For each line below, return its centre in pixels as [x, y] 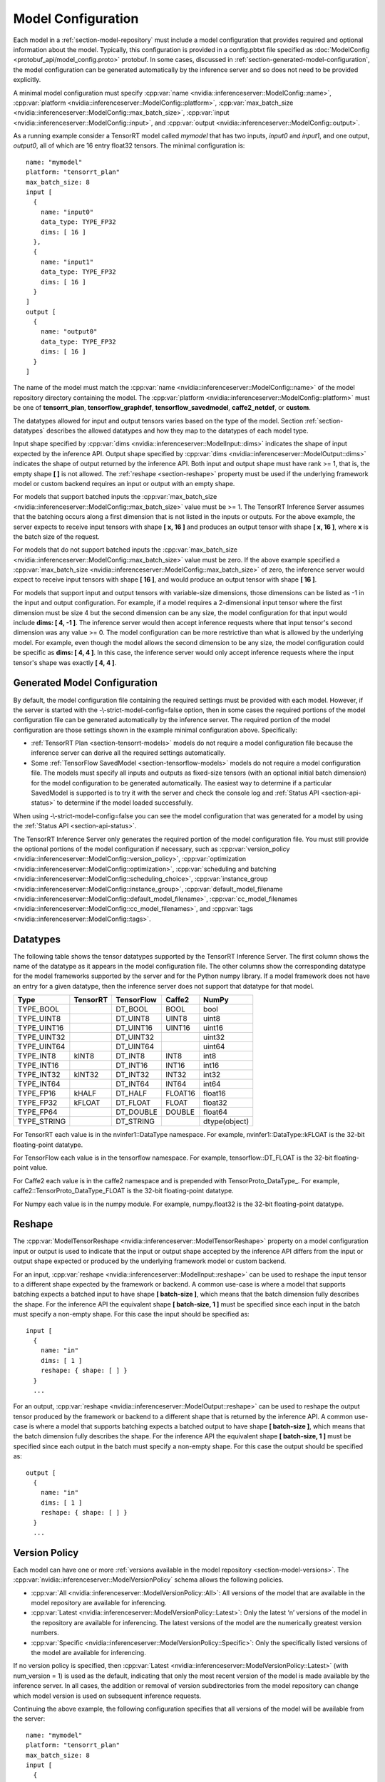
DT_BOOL [132, 1009]
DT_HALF [132, 1093]
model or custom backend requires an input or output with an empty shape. [124, 483]
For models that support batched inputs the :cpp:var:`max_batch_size [115, 497]
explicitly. [27, 80]
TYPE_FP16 [37, 1093]
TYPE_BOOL [38, 1009]
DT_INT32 [133, 1075]
